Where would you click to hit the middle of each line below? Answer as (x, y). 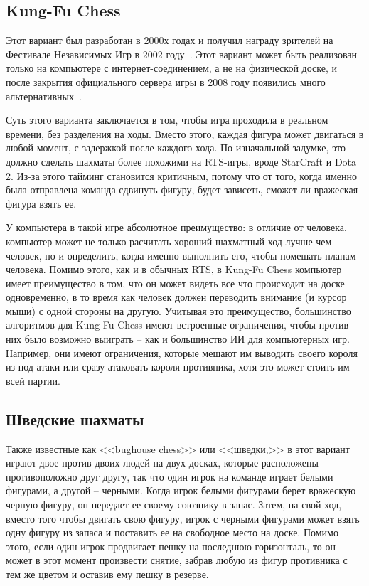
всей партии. (33, 380)
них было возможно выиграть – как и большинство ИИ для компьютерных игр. (178, 339)
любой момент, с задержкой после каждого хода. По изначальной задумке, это (176, 148)
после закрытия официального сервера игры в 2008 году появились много (166, 81)
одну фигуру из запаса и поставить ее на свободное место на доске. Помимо (172, 532)
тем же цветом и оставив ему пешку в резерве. (107, 574)
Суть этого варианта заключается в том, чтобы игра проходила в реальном (167, 120)
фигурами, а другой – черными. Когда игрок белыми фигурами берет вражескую (181, 490)
